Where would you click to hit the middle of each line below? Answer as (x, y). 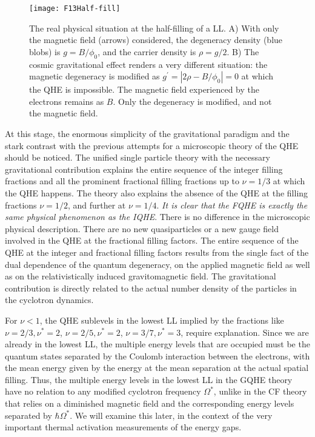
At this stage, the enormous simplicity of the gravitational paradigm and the (147, 134)
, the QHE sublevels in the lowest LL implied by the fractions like (162, 320)
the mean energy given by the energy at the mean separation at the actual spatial (157, 368)
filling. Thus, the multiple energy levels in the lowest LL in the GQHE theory (149, 379)
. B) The (243, 51)
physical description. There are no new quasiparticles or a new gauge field (142, 228)
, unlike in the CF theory (260, 391)
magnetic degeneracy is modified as (94, 76)
